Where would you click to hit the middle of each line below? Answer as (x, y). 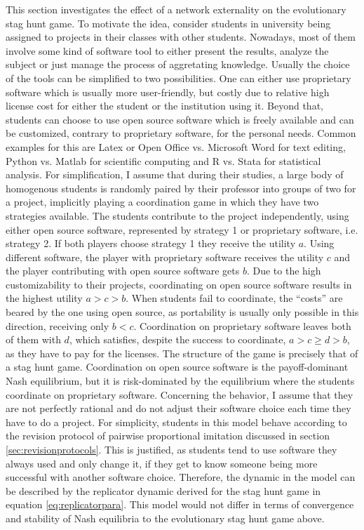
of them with (33, 339)
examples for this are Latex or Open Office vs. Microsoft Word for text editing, (176, 146)
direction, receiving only (58, 325)
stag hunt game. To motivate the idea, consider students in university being (168, 23)
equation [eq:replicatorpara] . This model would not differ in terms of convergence (180, 504)
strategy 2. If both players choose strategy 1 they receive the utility (151, 243)
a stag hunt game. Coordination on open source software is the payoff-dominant (177, 367)
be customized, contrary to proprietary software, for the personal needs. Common (181, 133)
